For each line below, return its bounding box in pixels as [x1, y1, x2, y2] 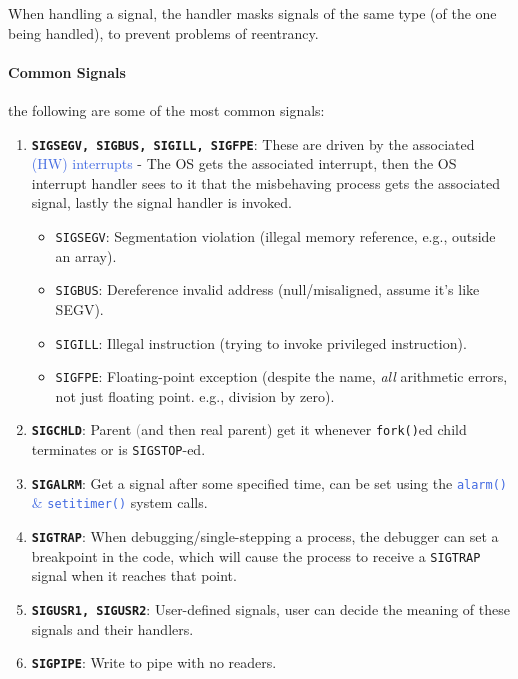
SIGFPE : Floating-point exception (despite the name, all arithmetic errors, [55, 366, 508, 387]
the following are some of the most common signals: [8, 99, 325, 120]
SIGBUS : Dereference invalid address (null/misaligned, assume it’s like [55, 279, 480, 300]
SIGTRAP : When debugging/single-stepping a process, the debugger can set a [31, 526, 499, 547]
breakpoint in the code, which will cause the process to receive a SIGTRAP [31, 545, 481, 566]
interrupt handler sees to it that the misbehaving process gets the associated [31, 172, 500, 193]
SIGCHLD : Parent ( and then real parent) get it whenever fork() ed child [31, 419, 467, 440]
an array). [55, 245, 117, 266]
